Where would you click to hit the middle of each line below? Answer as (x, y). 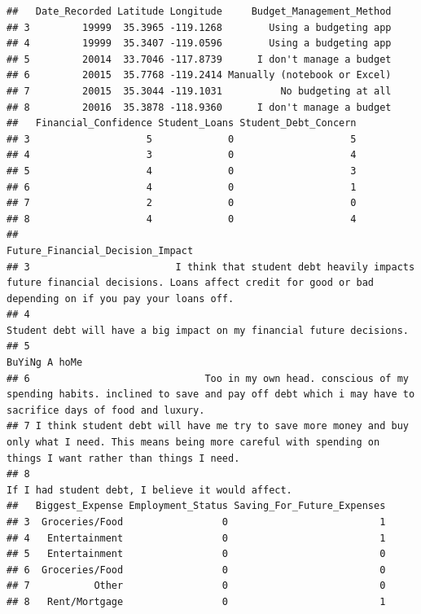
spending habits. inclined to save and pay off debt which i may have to (211, 395)
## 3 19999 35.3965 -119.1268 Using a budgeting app (199, 27)
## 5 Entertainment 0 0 (196, 554)
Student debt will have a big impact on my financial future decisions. (208, 330)
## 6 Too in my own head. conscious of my (208, 378)
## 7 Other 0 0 (196, 586)
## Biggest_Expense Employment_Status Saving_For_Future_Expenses (196, 506)
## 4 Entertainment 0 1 (196, 538)
